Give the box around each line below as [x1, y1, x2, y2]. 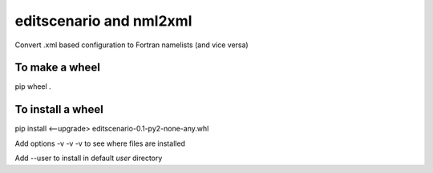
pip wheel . [14, 82, 51, 91]
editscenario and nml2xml [14, 12, 192, 30]
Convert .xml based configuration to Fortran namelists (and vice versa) [14, 40, 249, 50]
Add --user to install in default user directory [14, 153, 163, 163]
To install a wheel [14, 103, 103, 116]
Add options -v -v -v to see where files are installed [14, 139, 186, 148]
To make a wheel [14, 61, 100, 74]
